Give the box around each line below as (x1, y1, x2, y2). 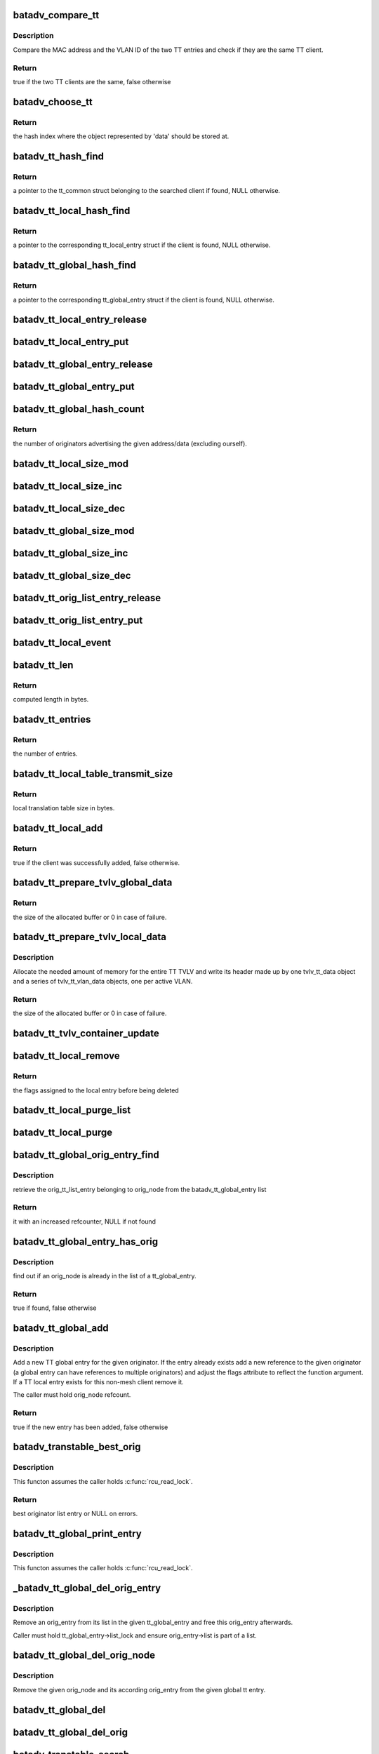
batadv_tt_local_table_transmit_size (13, 768, 173, 780)
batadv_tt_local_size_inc (13, 480, 123, 492)
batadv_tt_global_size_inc (13, 547, 128, 559)
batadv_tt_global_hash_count (13, 403, 145, 415)
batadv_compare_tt (13, 9, 100, 21)
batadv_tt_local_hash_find (13, 205, 131, 217)
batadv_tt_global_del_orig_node (13, 1649, 156, 1661)
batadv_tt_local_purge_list (13, 1104, 131, 1116)
